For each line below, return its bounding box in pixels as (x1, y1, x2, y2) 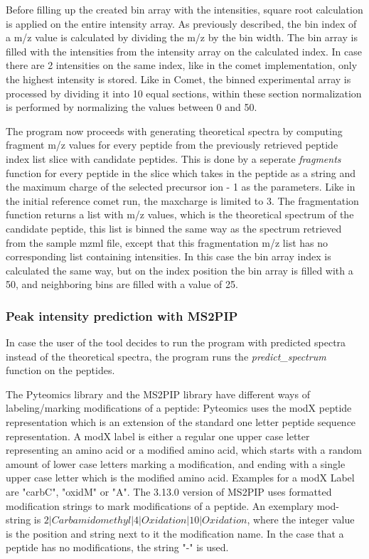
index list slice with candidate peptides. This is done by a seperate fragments (6, 151, 341, 166)
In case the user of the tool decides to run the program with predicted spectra (6, 335, 346, 350)
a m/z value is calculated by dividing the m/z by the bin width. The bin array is (6, 30, 358, 45)
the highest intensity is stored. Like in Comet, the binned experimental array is (6, 71, 351, 86)
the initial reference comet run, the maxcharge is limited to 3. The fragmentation (6, 193, 359, 208)
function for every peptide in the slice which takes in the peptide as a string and (6, 165, 355, 180)
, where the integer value (247, 512, 355, 527)
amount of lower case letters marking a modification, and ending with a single (6, 456, 346, 471)
